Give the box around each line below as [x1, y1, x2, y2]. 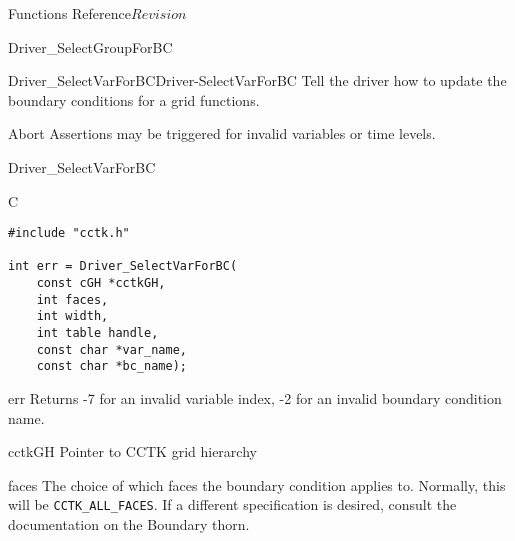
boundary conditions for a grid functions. [8, 89, 260, 110]
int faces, [36, 292, 109, 307]
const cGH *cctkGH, [36, 276, 166, 291]
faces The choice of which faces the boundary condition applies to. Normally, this [8, 474, 506, 495]
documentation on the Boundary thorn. [8, 514, 250, 535]
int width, [36, 309, 109, 324]
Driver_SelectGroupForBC [8, 36, 173, 57]
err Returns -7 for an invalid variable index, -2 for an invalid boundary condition [8, 388, 502, 409]
